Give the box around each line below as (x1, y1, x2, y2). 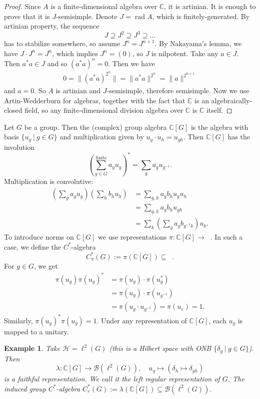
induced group (4, 383, 46, 393)
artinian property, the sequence (4, 21, 99, 31)
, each (208, 315, 226, 325)
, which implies (52, 48, 98, 58)
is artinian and (55, 85, 101, 96)
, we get (33, 260, 58, 271)
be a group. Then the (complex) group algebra (24, 121, 167, 132)
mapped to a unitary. (4, 326, 69, 336)
